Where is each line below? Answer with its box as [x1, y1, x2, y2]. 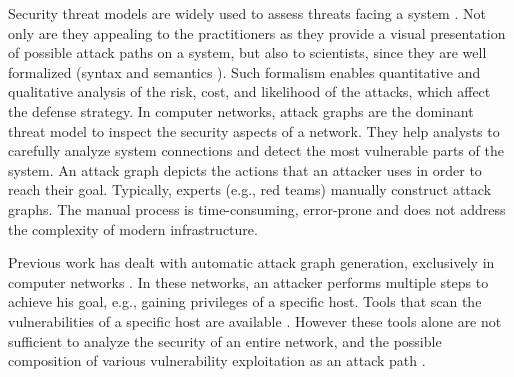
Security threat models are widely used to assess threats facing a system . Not [8, 3, 486, 23]
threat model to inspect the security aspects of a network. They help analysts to [8, 120, 500, 141]
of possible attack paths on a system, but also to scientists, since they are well [8, 42, 487, 63]
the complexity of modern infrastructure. [8, 218, 258, 239]
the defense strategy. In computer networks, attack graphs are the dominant [8, 100, 474, 121]
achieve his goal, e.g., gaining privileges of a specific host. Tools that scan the [8, 291, 482, 312]
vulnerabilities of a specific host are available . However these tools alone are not [8, 310, 502, 331]
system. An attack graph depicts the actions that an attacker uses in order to [8, 159, 482, 180]
